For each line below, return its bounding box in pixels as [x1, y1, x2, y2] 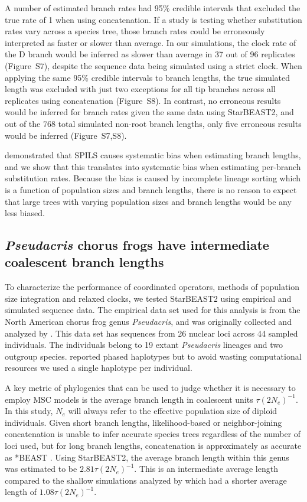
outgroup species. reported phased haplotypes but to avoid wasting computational [5, 350, 302, 362]
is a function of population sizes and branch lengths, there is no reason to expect [5, 183, 297, 195]
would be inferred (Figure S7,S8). [5, 129, 127, 141]
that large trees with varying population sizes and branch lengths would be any [5, 195, 292, 207]
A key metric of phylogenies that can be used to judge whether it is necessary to [5, 382, 296, 394]
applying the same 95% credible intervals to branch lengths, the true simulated [5, 71, 290, 83]
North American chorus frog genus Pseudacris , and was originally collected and [5, 315, 292, 328]
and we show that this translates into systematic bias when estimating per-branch [5, 160, 301, 172]
